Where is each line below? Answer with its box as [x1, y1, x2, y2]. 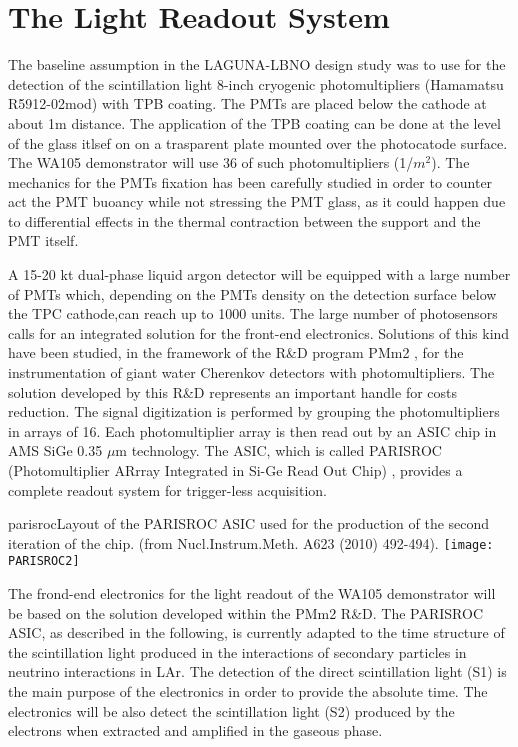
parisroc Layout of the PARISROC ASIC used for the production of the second [8, 513, 490, 534]
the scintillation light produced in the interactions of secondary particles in [8, 641, 467, 662]
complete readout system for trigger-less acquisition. [8, 479, 328, 500]
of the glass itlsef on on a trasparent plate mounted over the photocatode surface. [8, 132, 508, 153]
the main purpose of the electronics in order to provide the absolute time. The [8, 681, 488, 702]
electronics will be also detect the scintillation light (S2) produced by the [8, 700, 455, 721]
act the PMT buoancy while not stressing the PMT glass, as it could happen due [8, 191, 506, 212]
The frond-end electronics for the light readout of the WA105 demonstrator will [8, 583, 496, 604]
